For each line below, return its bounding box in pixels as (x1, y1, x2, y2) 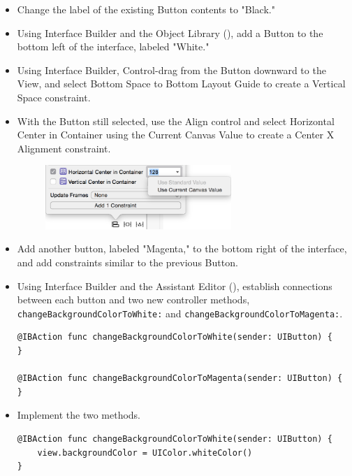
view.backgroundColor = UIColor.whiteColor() (37, 447, 253, 458)
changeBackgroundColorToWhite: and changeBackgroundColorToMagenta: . (17, 305, 343, 320)
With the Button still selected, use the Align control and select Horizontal (17, 113, 335, 128)
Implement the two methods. (17, 408, 141, 422)
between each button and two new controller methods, (17, 292, 250, 307)
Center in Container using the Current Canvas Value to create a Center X (17, 127, 335, 142)
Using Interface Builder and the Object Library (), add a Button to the (17, 25, 323, 40)
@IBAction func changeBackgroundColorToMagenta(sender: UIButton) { (17, 373, 343, 384)
